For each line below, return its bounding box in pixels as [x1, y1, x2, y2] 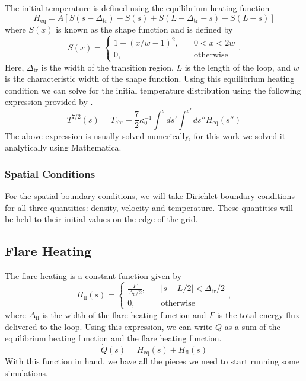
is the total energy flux [216, 308, 300, 321]
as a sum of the [224, 320, 280, 332]
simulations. [5, 367, 48, 379]
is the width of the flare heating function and [42, 308, 206, 321]
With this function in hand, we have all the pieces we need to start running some [5, 355, 299, 367]
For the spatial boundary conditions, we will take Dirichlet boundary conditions [5, 189, 295, 201]
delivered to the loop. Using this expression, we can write [5, 320, 213, 332]
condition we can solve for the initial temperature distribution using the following [5, 84, 301, 96]
